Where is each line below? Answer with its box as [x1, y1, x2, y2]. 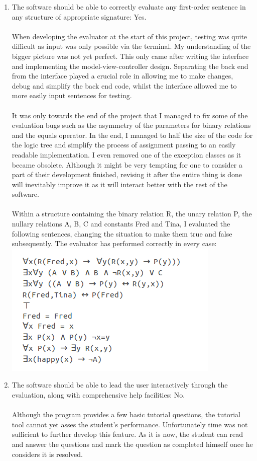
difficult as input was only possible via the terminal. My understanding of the [12, 41, 251, 51]
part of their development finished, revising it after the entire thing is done [12, 169, 242, 180]
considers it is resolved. [12, 448, 83, 459]
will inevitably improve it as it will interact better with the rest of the [12, 179, 227, 189]
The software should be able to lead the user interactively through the [12, 379, 228, 390]
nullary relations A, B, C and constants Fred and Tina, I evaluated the [12, 218, 230, 229]
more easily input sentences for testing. [12, 90, 132, 101]
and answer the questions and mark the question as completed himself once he [12, 439, 253, 449]
